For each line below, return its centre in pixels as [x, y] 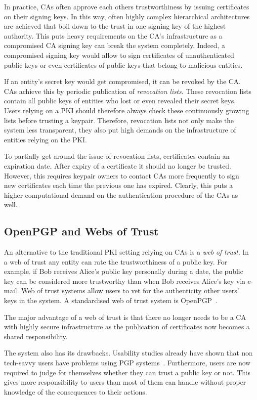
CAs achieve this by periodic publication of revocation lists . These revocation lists [128, 91]
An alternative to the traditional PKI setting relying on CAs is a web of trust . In [127, 252]
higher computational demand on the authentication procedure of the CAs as [121, 195]
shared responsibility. [36, 336]
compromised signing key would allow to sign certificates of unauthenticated [119, 55]
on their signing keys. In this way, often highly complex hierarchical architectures [127, 16]
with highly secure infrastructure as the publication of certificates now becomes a [127, 327]
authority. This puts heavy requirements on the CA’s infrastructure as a [113, 35]
